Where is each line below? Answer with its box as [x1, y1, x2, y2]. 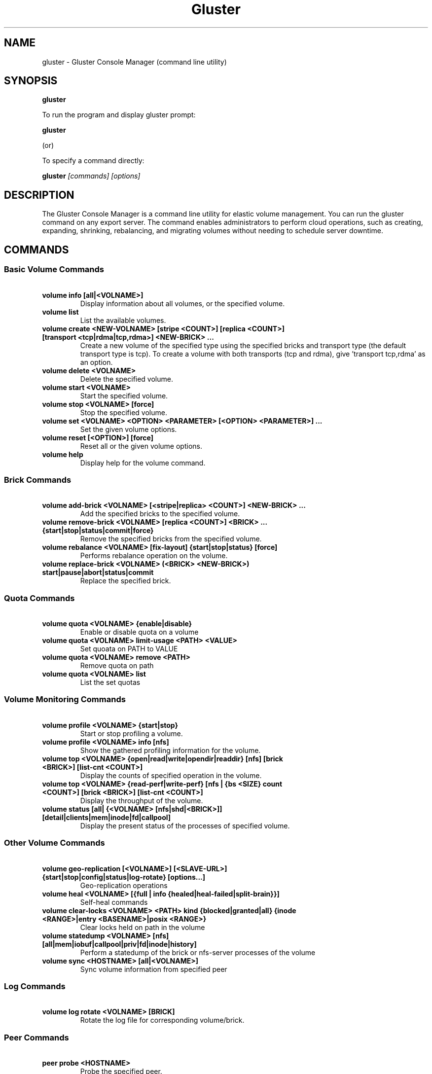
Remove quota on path [80, 661, 154, 670]
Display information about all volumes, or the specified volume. [80, 299, 285, 308]
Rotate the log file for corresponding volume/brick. [80, 1016, 245, 1025]
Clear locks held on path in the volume [80, 923, 205, 931]
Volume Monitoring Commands [4, 694, 126, 705]
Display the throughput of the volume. [80, 796, 203, 805]
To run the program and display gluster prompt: [42, 110, 196, 119]
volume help [42, 450, 83, 459]
